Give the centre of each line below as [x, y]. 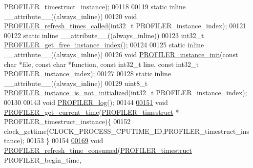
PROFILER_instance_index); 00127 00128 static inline [88, 73]
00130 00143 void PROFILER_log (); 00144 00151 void [86, 102]
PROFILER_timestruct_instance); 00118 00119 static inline [95, 6]
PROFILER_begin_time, [43, 159]
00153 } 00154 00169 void [65, 140]
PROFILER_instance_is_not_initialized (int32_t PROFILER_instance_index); [126, 93]
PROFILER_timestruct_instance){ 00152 [67, 121]
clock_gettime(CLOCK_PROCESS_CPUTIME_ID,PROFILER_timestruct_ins [127, 131]
